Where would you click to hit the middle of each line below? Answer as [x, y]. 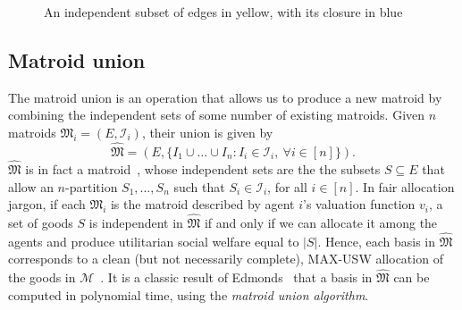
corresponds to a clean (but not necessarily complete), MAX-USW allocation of [226, 259]
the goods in [42, 277]
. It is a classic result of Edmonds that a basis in [236, 277]
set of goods [41, 223]
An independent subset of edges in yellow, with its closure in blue [223, 12]
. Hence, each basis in [377, 241]
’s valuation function [359, 204]
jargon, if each [47, 204]
